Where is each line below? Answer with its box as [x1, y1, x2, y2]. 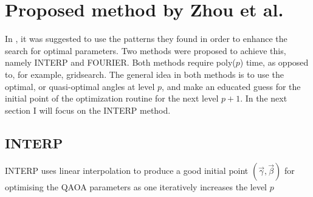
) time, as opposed [239, 56, 309, 69]
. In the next [240, 92, 287, 105]
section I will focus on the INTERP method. [5, 103, 171, 116]
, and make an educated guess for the [162, 80, 301, 92]
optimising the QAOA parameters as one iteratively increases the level [5, 181, 267, 193]
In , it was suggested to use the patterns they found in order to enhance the [5, 32, 287, 45]
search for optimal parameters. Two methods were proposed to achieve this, [5, 44, 286, 57]
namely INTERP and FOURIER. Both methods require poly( [5, 56, 236, 69]
